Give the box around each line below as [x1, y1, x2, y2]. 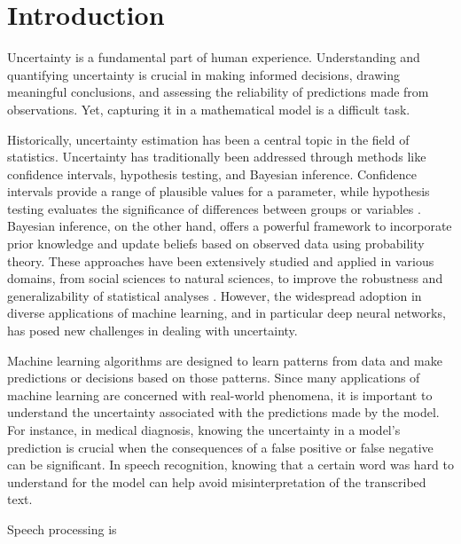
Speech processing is [7, 519, 117, 538]
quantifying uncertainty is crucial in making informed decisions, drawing [7, 65, 401, 83]
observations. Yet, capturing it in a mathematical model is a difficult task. [7, 99, 410, 118]
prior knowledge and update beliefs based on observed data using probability [7, 234, 425, 253]
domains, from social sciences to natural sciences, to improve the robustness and [7, 269, 443, 288]
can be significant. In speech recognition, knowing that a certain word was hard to [7, 455, 454, 474]
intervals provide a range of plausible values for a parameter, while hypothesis [7, 182, 430, 201]
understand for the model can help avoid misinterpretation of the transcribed [7, 472, 426, 491]
